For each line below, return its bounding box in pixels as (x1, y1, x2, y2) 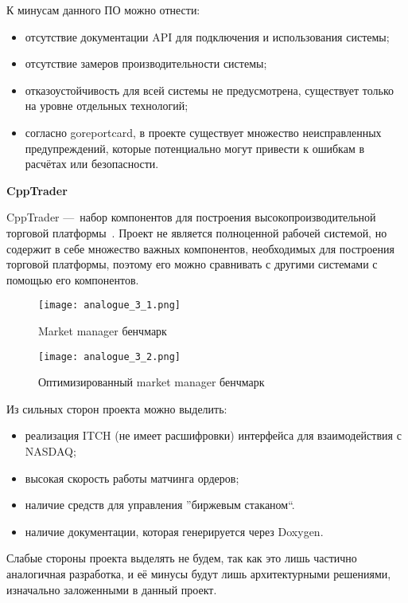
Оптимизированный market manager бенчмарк (38, 374, 265, 390)
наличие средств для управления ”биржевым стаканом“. (25, 496, 295, 513)
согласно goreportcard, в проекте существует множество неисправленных (25, 123, 382, 140)
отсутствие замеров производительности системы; (25, 55, 267, 72)
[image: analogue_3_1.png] (38, 300, 181, 311)
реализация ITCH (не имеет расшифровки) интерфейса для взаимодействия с (25, 427, 402, 444)
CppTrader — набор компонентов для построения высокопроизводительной (6, 209, 376, 225)
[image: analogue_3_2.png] (38, 350, 181, 362)
